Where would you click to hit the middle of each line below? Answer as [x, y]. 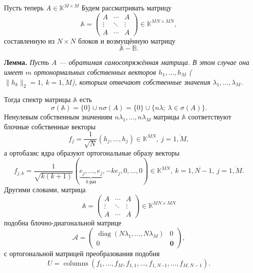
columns [76, 263]
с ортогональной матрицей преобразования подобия [82, 253]
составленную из [30, 40]
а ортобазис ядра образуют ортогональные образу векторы [92, 152]
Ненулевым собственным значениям [58, 116]
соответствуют [210, 116]
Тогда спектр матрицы [37, 99]
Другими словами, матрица [45, 189]
